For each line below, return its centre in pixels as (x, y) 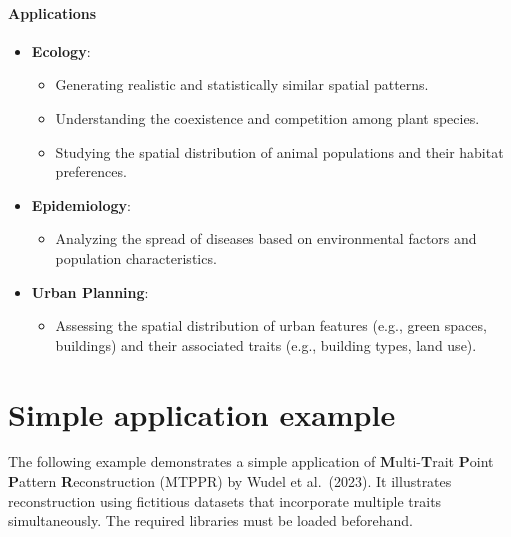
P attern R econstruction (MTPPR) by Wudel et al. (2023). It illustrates (230, 481)
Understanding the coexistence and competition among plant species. (267, 117)
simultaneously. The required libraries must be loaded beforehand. (210, 520)
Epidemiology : (81, 204)
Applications (52, 12)
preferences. (91, 171)
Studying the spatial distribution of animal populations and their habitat (279, 151)
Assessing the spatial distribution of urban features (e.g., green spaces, (271, 325)
